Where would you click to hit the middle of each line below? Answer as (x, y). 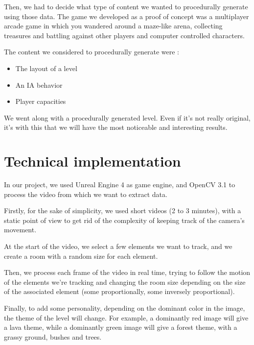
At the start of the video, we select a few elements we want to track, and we (118, 246)
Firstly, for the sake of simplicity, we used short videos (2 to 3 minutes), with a (123, 210)
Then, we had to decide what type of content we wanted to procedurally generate (126, 6)
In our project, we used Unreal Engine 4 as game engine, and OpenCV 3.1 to (120, 185)
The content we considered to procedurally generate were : (92, 52)
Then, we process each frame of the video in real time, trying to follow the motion (127, 272)
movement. (20, 230)
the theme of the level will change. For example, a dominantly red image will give (126, 317)
